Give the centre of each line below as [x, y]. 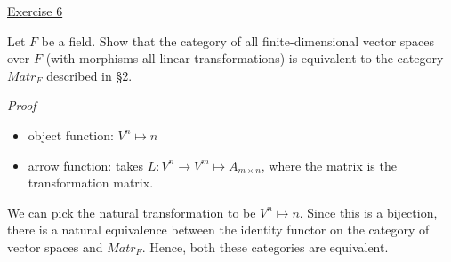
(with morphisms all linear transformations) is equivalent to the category [245, 58]
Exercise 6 [35, 11]
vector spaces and [55, 246]
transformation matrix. [91, 183]
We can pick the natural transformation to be [132, 212]
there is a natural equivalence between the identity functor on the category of [218, 230]
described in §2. [89, 75]
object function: [71, 135]
